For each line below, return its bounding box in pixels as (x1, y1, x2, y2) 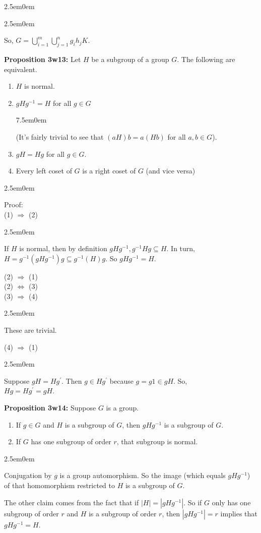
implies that (220, 508, 257, 518)
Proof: (4, 199, 23, 210)
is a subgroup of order (88, 508, 157, 518)
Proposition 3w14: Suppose (4, 402, 96, 413)
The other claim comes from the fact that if (4, 497, 139, 507)
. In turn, (166, 243, 195, 254)
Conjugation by (4, 470, 52, 481)
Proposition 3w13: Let (4, 53, 81, 64)
